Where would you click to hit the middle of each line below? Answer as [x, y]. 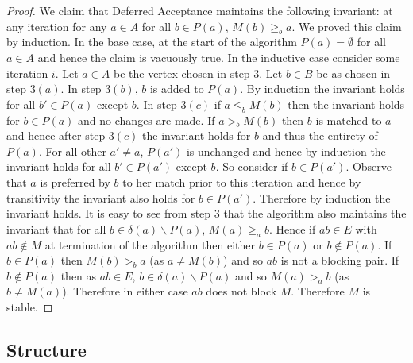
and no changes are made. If [147, 120]
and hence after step [56, 135]
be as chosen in [353, 73]
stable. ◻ [30, 306]
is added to [177, 89]
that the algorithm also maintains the [315, 213]
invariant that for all [56, 228]
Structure [46, 349]
